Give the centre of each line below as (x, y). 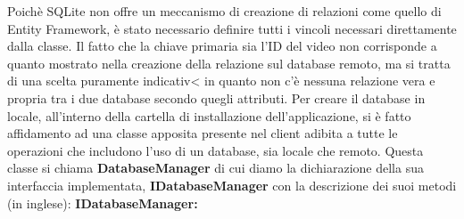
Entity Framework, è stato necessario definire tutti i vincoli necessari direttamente (232, 28)
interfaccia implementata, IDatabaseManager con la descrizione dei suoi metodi (232, 185)
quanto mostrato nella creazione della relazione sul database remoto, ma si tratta (229, 63)
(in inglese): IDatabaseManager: (103, 203)
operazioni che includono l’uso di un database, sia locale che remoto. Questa (215, 150)
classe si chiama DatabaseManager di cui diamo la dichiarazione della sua (215, 168)
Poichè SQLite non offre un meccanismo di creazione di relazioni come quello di (224, 11)
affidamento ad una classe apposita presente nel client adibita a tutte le (203, 133)
